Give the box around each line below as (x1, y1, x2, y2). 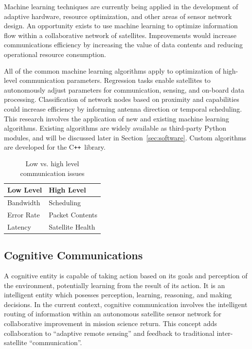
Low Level (7, 185, 42, 195)
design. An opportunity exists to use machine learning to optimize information (4, 20, 238, 31)
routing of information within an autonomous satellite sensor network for (4, 309, 221, 319)
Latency (7, 221, 31, 232)
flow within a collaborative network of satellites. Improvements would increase (4, 30, 236, 40)
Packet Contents (49, 209, 98, 219)
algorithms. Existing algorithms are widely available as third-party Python (4, 123, 227, 133)
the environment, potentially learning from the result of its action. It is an (4, 280, 225, 290)
